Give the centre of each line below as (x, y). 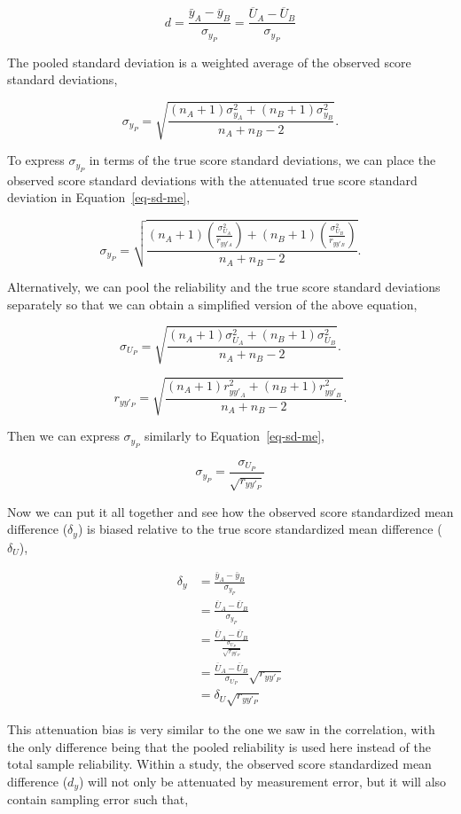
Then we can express (63, 436)
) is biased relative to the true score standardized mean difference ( (260, 529)
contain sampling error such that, (98, 799)
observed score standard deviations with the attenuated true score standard (212, 180)
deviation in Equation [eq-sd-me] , (99, 197)
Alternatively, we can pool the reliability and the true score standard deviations (224, 287)
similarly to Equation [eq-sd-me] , (234, 436)
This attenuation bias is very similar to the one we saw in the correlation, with (221, 729)
